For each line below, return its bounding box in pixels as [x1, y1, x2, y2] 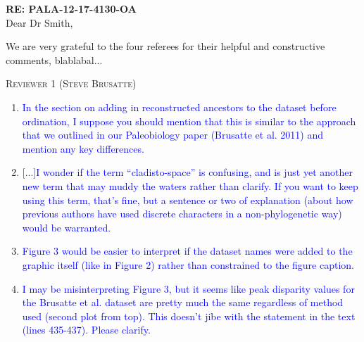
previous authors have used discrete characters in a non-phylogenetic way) [22, 206, 342, 221]
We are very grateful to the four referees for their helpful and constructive [6, 39, 325, 53]
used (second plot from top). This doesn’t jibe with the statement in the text [22, 308, 356, 323]
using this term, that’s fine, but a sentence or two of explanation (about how [22, 192, 353, 207]
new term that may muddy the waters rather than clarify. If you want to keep [22, 178, 358, 193]
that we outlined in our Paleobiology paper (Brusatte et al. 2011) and [22, 127, 324, 142]
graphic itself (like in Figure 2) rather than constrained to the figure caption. [22, 257, 354, 272]
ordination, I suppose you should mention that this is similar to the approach [22, 113, 356, 128]
